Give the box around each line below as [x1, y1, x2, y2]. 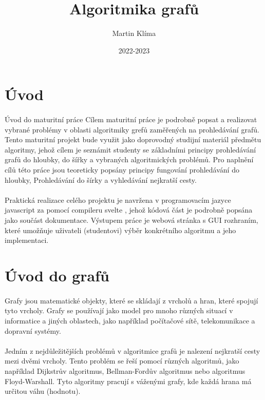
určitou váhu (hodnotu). [5, 386, 81, 396]
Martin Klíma [112, 28, 156, 39]
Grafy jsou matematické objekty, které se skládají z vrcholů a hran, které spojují [5, 295, 258, 306]
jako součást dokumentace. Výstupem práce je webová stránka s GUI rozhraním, [5, 215, 258, 225]
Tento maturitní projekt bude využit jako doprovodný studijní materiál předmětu [5, 134, 261, 145]
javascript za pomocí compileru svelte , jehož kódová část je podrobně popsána [5, 204, 253, 215]
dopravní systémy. [5, 325, 61, 336]
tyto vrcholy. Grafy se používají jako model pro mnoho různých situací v [5, 305, 233, 316]
